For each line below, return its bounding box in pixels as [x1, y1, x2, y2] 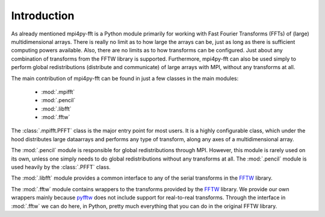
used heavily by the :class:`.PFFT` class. [11, 164, 111, 171]
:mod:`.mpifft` [41, 88, 75, 96]
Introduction [11, 9, 75, 22]
